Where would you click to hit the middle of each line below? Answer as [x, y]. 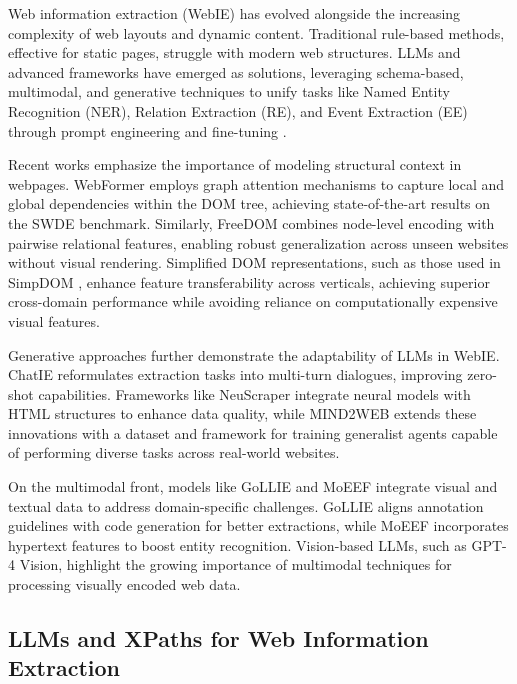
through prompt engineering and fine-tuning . [147, 130]
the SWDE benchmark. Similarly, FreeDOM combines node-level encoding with [251, 222]
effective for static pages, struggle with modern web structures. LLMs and [234, 52]
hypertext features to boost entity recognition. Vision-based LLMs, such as [237, 544]
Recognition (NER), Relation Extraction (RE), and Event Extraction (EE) [238, 110]
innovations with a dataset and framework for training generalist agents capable [253, 432]
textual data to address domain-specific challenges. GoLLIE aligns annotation [246, 505]
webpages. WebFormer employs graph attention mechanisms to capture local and [256, 183]
